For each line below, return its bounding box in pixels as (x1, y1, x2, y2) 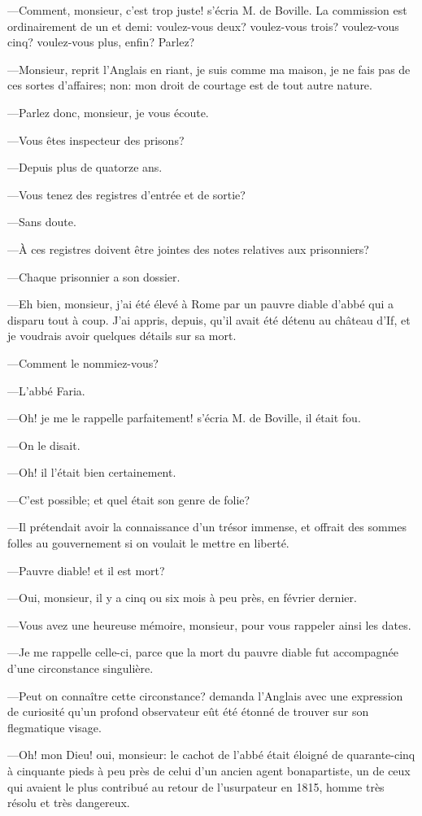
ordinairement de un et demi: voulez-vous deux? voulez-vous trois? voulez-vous (7, 17, 399, 34)
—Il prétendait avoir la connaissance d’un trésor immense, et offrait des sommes (7, 518, 407, 535)
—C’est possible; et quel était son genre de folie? (7, 491, 250, 508)
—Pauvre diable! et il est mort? (7, 561, 165, 578)
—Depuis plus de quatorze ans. (7, 159, 163, 176)
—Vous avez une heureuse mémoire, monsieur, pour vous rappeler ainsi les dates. (7, 616, 411, 633)
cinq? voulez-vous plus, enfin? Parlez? (7, 33, 195, 50)
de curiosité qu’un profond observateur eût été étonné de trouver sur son (7, 703, 369, 720)
